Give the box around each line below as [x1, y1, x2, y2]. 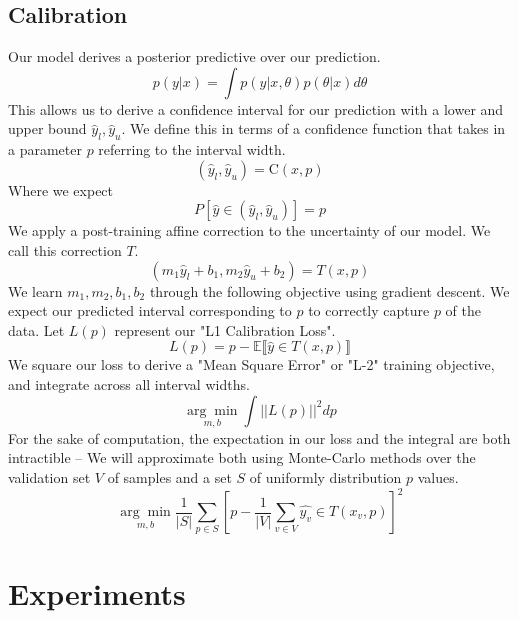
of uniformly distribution [249, 466, 402, 487]
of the [445, 300, 482, 321]
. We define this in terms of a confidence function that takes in [121, 118, 506, 139]
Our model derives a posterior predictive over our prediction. [8, 46, 381, 67]
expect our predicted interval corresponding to [8, 300, 292, 321]
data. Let [8, 319, 65, 340]
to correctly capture [308, 300, 430, 321]
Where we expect [8, 179, 114, 200]
